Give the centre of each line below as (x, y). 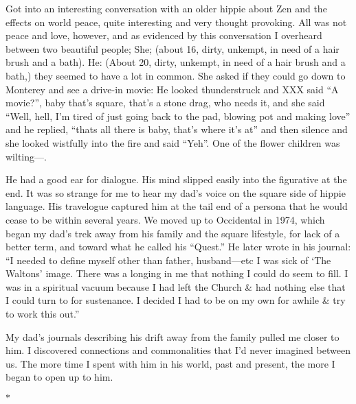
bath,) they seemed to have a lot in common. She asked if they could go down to (176, 75)
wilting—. (26, 156)
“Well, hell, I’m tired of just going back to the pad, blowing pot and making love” (178, 116)
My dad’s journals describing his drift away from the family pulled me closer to (173, 336)
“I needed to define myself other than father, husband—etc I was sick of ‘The (168, 260)
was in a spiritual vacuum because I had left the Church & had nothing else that (176, 286)
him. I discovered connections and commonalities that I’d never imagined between (178, 350)
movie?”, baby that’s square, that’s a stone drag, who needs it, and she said (165, 103)
